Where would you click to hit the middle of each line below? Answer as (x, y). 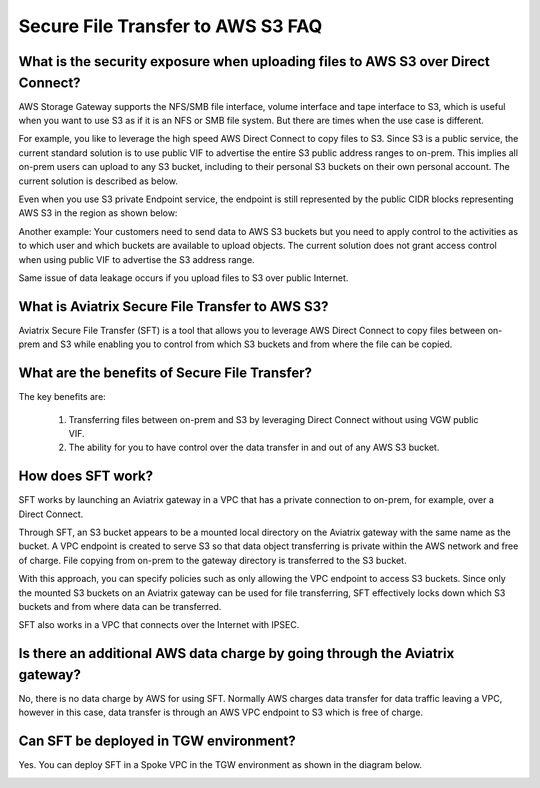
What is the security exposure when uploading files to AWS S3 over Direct (254, 61)
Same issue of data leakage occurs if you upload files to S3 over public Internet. (183, 277)
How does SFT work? (86, 476)
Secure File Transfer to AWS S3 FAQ (170, 26)
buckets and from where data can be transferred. (120, 606)
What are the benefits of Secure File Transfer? (165, 373)
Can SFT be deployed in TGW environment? (157, 741)
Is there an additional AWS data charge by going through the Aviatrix (236, 653)
